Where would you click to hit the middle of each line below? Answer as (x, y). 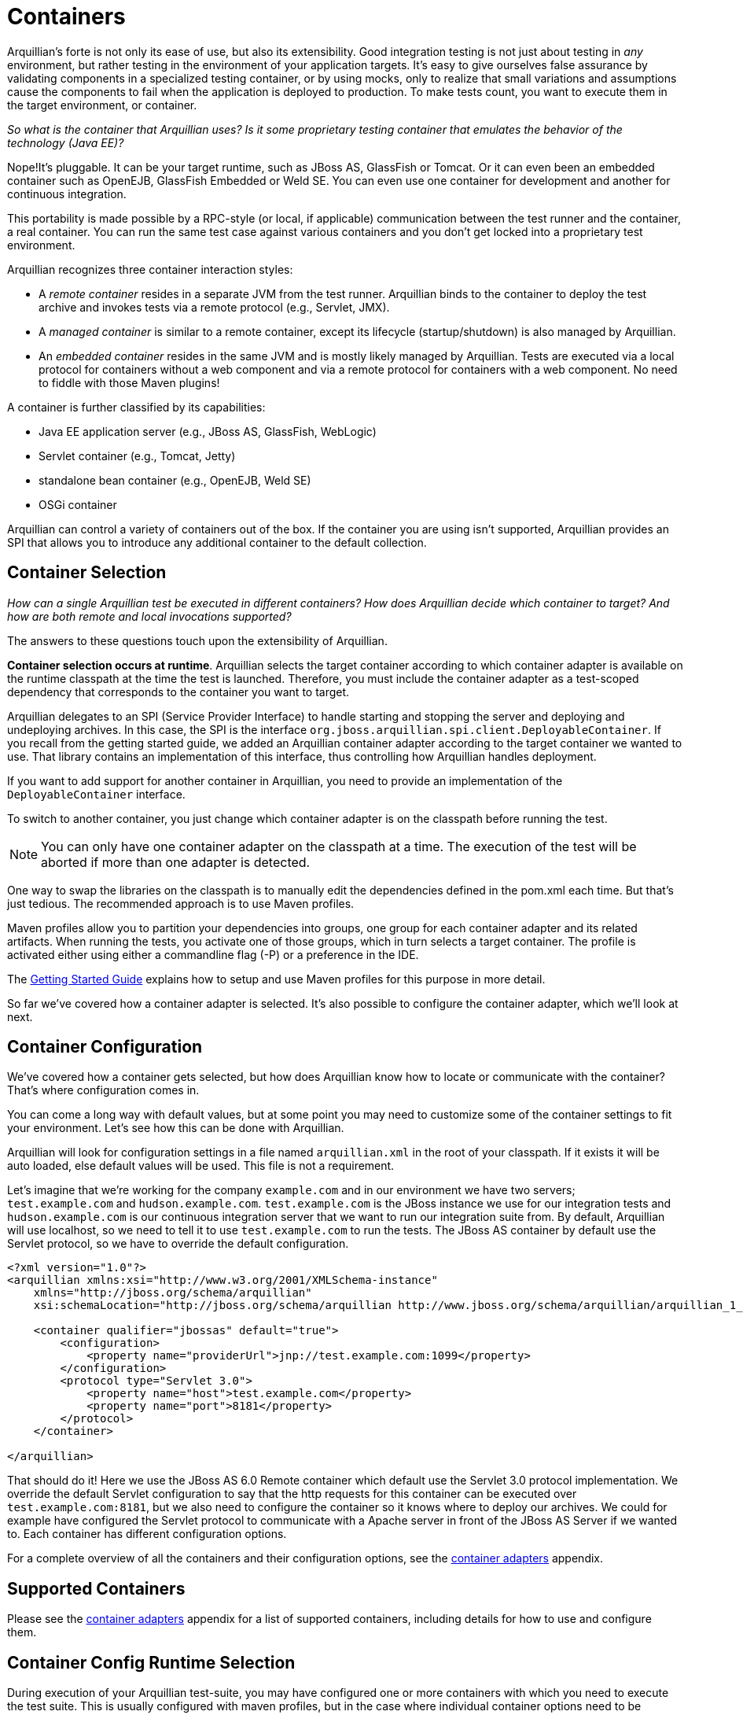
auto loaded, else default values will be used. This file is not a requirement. (201, 1166)
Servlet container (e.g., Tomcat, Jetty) (137, 455)
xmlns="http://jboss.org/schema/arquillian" (173, 1293)
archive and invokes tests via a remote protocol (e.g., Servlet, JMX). (214, 307)
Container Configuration (105, 1047)
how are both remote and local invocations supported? (149, 616)
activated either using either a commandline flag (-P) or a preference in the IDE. (213, 954)
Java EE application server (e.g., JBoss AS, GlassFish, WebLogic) (208, 431)
